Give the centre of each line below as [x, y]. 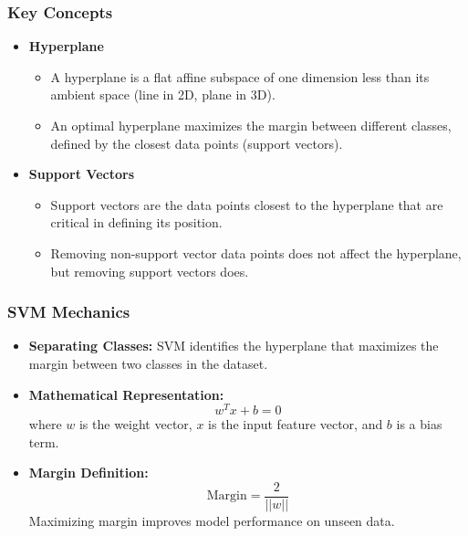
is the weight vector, [135, 424]
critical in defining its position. [136, 222]
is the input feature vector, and [296, 424]
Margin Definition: [88, 473]
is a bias [419, 424]
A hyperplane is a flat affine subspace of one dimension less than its [240, 76]
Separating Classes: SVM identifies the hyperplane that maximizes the [234, 346]
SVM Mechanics [69, 312]
